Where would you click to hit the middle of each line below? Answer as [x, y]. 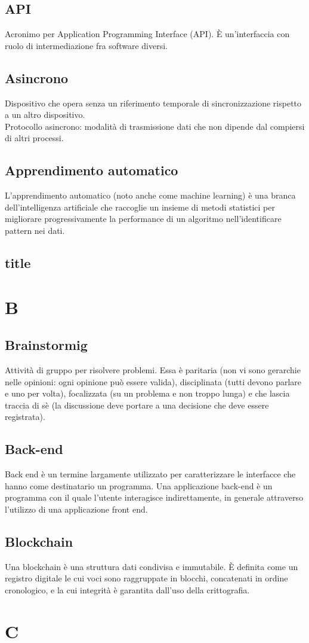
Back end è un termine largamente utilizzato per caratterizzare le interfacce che [150, 474]
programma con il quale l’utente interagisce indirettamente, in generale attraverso [154, 497]
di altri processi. [34, 138]
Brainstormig [46, 345]
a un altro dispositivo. [45, 115]
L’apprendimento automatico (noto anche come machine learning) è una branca [150, 195]
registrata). [25, 417]
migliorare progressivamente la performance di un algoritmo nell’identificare [143, 219]
